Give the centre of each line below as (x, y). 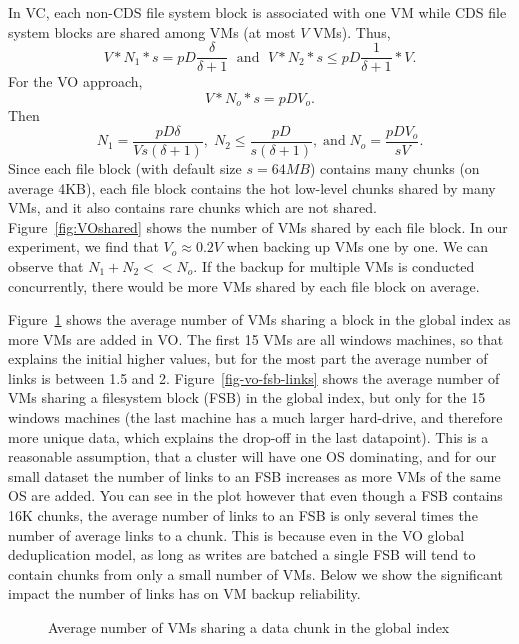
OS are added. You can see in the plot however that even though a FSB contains (255, 495)
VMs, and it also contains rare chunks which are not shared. (192, 207)
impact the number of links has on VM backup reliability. (184, 593)
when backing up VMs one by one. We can (357, 246)
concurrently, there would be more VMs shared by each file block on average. (244, 285)
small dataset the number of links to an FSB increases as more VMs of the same (254, 475)
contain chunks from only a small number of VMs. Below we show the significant (255, 573)
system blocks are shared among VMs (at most (152, 31)
